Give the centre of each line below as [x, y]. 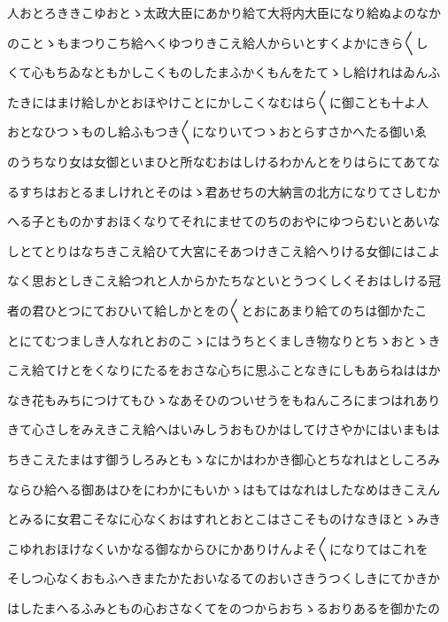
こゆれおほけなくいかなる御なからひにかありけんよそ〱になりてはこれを [218, 548]
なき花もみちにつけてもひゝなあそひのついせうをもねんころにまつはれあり [224, 399]
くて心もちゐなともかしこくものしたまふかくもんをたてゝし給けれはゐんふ [224, 72]
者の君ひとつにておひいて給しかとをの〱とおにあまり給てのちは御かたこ [217, 310]
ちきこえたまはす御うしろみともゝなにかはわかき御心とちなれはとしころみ [224, 459]
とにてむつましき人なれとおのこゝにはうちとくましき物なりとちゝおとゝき [224, 340]
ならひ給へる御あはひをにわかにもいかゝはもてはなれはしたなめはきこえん [224, 489]
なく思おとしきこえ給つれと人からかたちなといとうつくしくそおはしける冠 [224, 280]
